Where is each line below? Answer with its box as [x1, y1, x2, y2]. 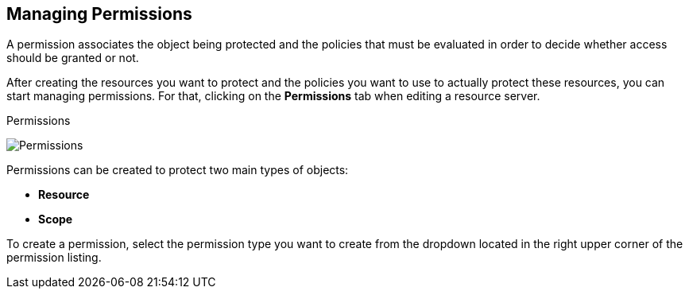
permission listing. [6, 250, 102, 265]
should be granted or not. [6, 51, 139, 65]
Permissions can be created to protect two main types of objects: [6, 163, 349, 177]
